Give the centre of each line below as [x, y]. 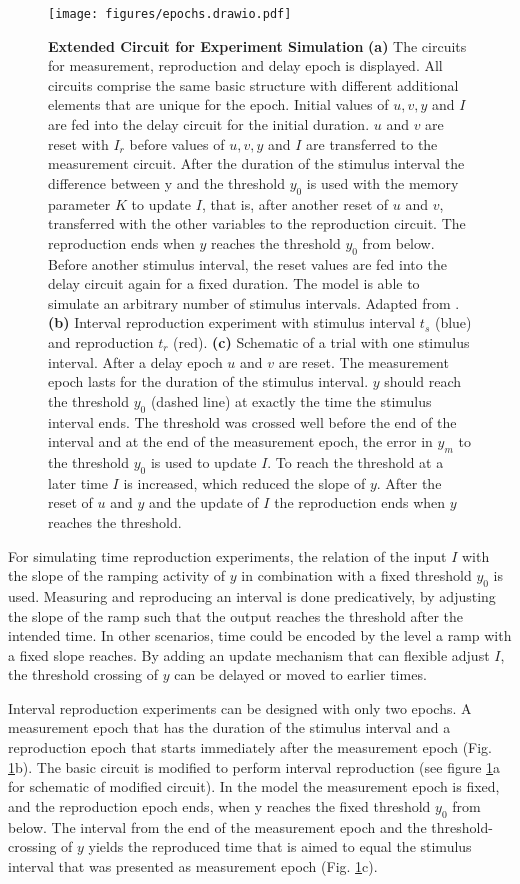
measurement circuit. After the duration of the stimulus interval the [256, 163]
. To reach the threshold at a [355, 461]
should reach [423, 381]
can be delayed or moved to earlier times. [300, 674]
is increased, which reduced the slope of [244, 482]
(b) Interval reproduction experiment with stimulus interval [232, 322]
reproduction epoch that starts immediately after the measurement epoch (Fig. [250, 747]
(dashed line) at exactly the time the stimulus [291, 400]
